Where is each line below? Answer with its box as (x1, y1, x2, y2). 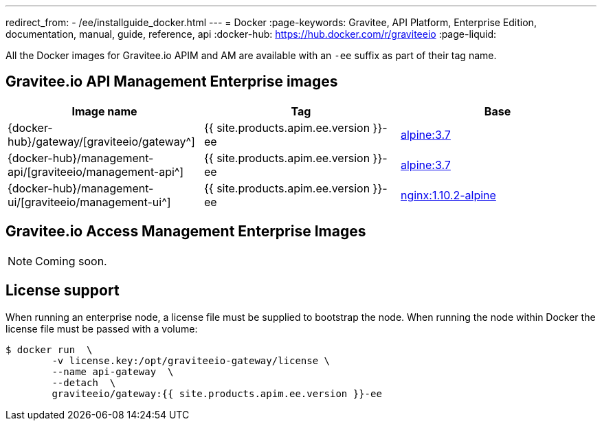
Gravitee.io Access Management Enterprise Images (5, 223, 366, 240)
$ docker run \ (5, 344, 93, 355)
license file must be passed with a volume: (5, 322, 198, 335)
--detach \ (52, 377, 116, 388)
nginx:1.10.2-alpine (400, 188, 496, 202)
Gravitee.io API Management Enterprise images (5, 73, 338, 91)
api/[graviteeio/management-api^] (8, 164, 184, 179)
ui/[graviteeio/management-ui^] (8, 194, 171, 209)
